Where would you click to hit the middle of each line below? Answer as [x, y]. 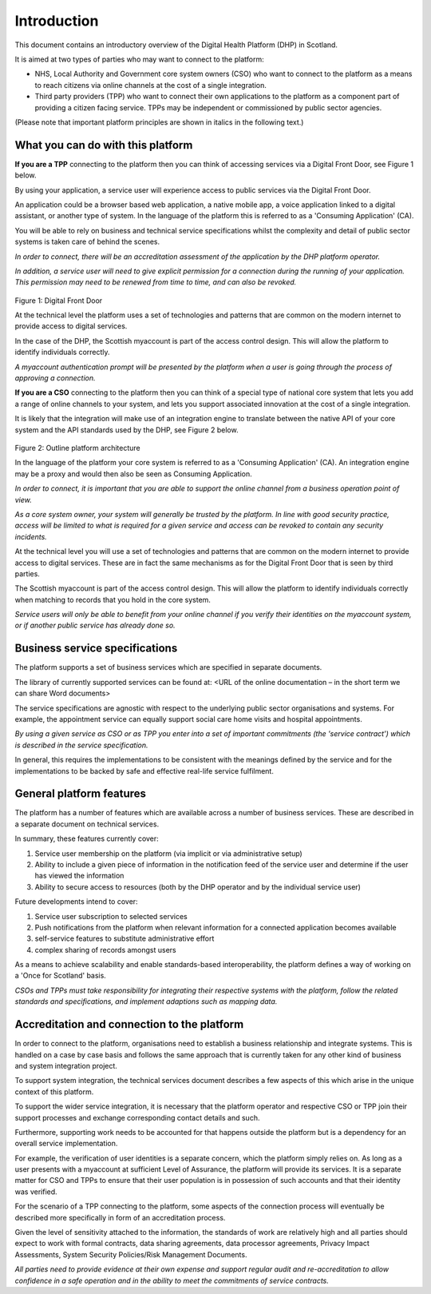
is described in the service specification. [81, 745]
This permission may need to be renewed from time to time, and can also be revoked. [156, 282]
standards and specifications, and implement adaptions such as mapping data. [146, 1001]
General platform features [81, 794]
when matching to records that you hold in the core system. [113, 599]
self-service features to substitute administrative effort [125, 938]
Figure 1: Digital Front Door [59, 301]
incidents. [31, 536]
